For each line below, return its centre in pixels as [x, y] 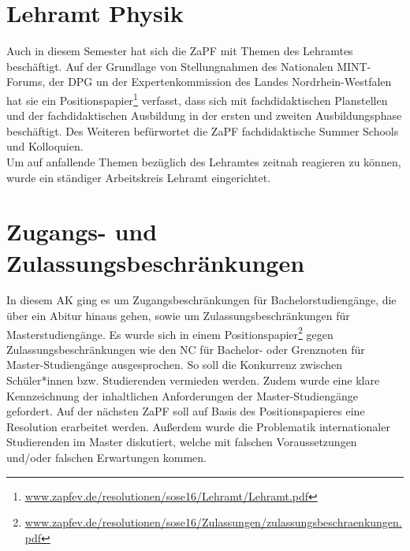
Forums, [26, 82]
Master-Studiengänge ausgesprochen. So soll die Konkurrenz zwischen [174, 365]
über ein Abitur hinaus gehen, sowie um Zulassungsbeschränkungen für [178, 316]
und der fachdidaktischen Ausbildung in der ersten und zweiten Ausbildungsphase [204, 115]
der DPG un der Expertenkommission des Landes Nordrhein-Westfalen [220, 82]
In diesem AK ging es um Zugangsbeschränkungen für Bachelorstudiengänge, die [201, 300]
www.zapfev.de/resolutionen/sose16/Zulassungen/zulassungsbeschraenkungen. [213, 522]
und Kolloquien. [45, 146]
